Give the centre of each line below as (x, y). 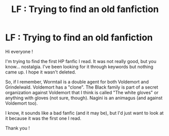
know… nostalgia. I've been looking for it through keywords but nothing (79, 66)
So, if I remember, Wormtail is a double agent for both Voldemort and (77, 82)
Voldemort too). (22, 103)
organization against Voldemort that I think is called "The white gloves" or (82, 92)
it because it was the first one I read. (43, 118)
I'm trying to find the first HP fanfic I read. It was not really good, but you (81, 61)
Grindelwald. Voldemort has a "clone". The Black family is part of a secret (82, 87)
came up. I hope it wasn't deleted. (41, 72)
